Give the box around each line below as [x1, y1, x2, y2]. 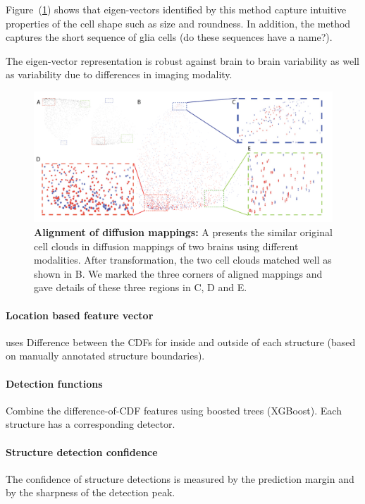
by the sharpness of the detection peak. [6, 485, 175, 500]
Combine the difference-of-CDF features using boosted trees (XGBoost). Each [6, 402, 342, 417]
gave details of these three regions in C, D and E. [34, 280, 247, 295]
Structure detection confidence [6, 444, 158, 459]
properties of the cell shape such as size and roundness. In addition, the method [6, 16, 351, 30]
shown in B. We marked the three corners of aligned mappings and [34, 266, 323, 281]
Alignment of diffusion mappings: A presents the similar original [34, 225, 333, 240]
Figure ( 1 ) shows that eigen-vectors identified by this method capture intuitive [6, 2, 347, 16]
